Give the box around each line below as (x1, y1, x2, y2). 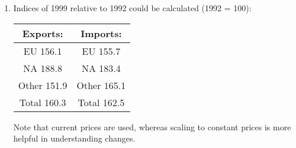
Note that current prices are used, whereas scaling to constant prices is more (13, 120, 291, 133)
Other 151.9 (18, 78, 67, 92)
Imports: (81, 26, 122, 40)
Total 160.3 (19, 95, 66, 109)
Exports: (22, 26, 63, 40)
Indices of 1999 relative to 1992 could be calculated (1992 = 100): (13, 2, 252, 14)
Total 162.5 (78, 95, 125, 109)
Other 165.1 (76, 78, 126, 92)
